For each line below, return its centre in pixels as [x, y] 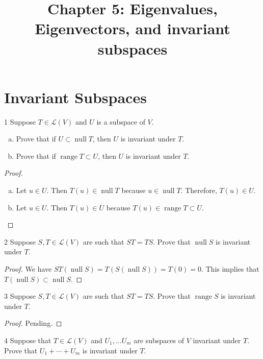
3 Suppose [20, 296]
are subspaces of [159, 340]
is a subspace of [121, 121]
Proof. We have [28, 269]
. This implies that [230, 269]
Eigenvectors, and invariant [133, 28]
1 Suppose [20, 121]
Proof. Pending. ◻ [33, 323]
